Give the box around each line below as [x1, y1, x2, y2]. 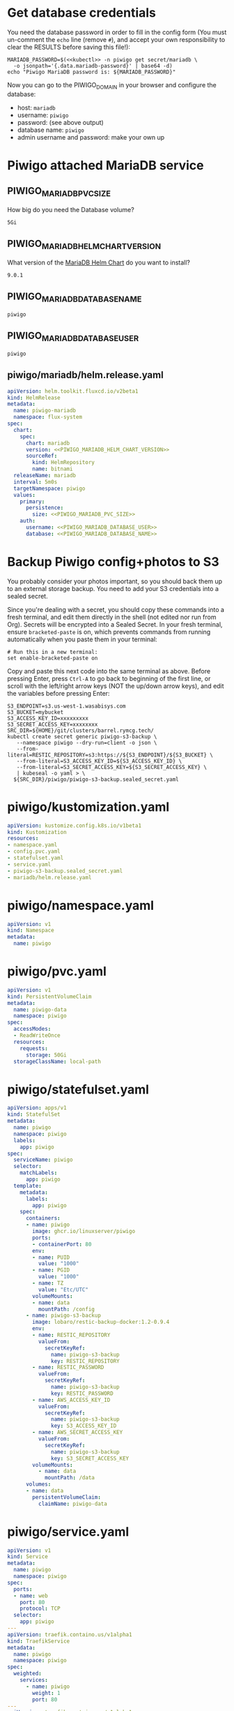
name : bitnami [32, 465, 73, 472]
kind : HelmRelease [7, 394, 61, 401]
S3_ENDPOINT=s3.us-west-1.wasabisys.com [7, 703, 127, 710]
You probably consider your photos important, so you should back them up [7, 577, 223, 585]
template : [13, 1182, 42, 1189]
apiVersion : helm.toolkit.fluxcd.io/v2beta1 [7, 387, 139, 395]
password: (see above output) [17, 118, 104, 126]
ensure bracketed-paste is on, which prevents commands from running [7, 627, 211, 636]
